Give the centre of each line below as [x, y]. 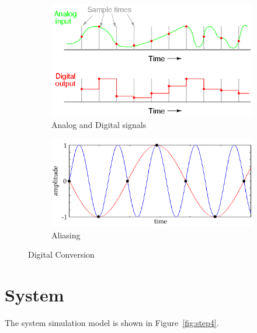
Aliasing [66, 235]
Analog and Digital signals [99, 124]
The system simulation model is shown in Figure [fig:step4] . [112, 323]
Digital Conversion [61, 254]
